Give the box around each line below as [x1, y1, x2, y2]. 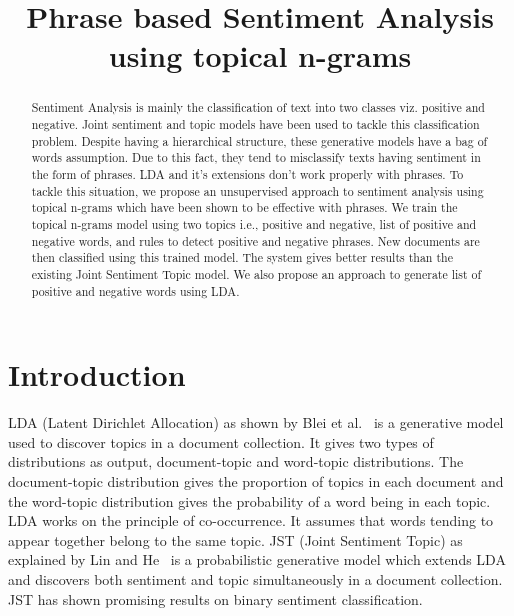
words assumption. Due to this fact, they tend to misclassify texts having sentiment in [31, 149, 481, 166]
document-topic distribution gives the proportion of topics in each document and [8, 470, 504, 491]
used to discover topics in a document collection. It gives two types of [8, 431, 434, 452]
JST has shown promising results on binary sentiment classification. [8, 588, 423, 609]
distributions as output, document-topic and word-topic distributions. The [8, 451, 464, 472]
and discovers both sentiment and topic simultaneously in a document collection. [8, 568, 503, 589]
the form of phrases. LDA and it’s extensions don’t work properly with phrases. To [31, 165, 464, 182]
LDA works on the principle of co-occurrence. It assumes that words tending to [8, 510, 494, 531]
